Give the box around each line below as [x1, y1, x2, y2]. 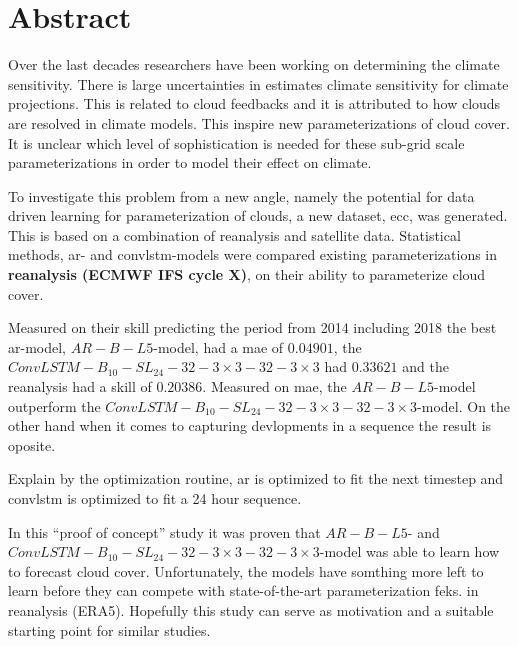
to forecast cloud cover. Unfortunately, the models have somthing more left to [8, 560, 484, 581]
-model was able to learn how [319, 541, 500, 562]
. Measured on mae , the [202, 376, 347, 397]
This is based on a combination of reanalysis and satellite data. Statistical [8, 224, 461, 245]
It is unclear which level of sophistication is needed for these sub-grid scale [8, 132, 465, 153]
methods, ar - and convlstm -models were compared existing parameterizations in [8, 244, 498, 265]
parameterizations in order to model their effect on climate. [8, 152, 372, 173]
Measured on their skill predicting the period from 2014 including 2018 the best [8, 317, 497, 338]
